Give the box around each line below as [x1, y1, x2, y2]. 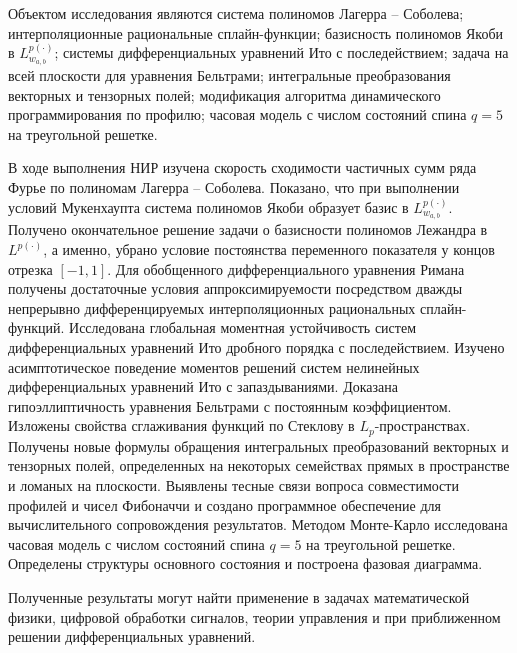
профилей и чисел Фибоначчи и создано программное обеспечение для [8, 494, 441, 515]
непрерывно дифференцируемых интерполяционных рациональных [8, 297, 416, 318]
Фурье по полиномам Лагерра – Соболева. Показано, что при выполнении [8, 177, 460, 198]
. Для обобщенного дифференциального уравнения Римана [107, 258, 465, 279]
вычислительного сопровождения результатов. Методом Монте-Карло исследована [8, 514, 508, 535]
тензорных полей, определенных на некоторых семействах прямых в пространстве [8, 455, 510, 476]
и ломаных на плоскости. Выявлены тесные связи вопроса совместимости [8, 475, 459, 496]
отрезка [8, 258, 53, 279]
